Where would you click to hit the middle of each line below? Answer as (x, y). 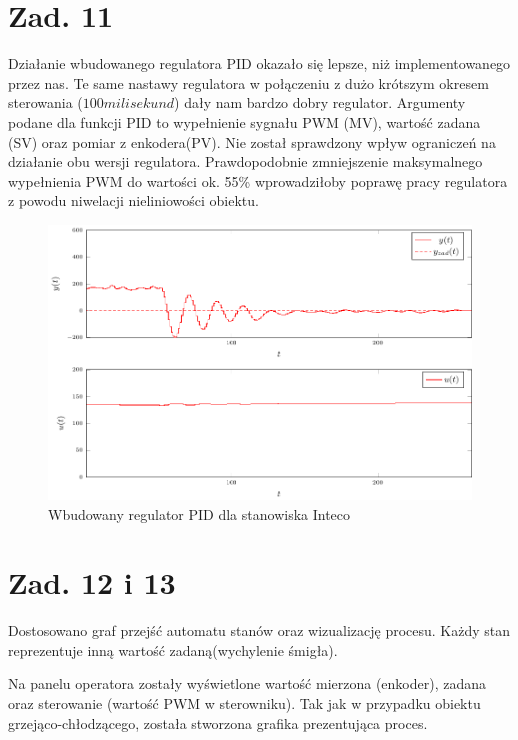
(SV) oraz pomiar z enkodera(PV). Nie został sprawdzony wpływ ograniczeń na (252, 141)
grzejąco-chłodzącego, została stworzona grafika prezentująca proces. (218, 722)
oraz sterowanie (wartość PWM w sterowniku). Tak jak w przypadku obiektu (244, 703)
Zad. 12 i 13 (92, 582)
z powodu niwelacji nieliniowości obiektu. (133, 200)
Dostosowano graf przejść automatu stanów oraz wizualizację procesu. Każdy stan (259, 630)
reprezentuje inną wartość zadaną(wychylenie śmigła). (173, 649)
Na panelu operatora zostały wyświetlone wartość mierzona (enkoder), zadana (247, 683)
